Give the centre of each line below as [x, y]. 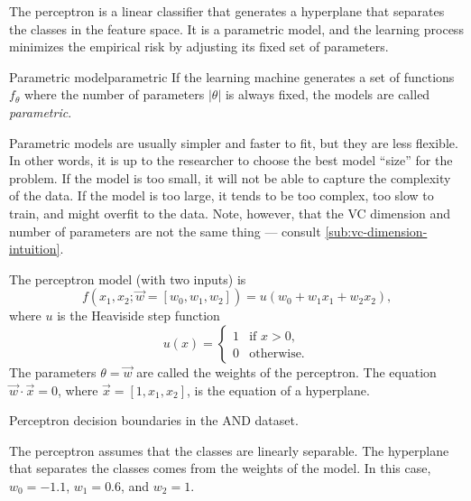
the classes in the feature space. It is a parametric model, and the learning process [236, 28]
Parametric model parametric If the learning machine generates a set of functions [232, 76]
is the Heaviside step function [139, 315]
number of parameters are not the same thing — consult [165, 231]
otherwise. [277, 353]
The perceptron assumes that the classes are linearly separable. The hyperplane [229, 450]
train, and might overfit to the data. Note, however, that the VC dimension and [230, 213]
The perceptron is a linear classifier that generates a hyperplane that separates [227, 11]
